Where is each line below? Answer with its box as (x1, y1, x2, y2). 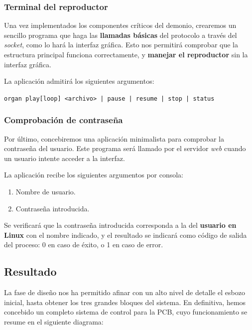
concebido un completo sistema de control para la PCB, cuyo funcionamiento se (4, 307, 248, 317)
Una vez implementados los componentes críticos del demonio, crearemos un (4, 20, 237, 30)
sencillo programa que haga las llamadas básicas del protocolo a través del (4, 29, 237, 40)
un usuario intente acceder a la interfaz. (4, 153, 125, 163)
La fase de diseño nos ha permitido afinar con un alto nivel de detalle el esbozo (4, 287, 245, 298)
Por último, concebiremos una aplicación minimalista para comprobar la (4, 133, 224, 144)
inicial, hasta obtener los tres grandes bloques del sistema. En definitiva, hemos (4, 297, 246, 307)
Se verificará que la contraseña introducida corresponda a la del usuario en (4, 220, 237, 230)
